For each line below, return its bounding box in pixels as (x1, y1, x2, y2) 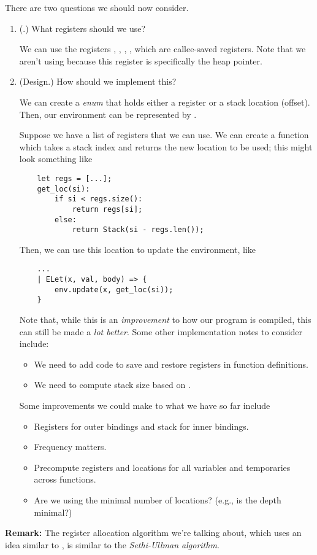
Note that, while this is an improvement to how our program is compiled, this (19, 313, 311, 326)
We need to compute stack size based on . (34, 378, 191, 391)
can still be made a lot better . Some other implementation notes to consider (19, 325, 303, 338)
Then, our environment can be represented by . (19, 107, 197, 120)
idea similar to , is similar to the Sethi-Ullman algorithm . (5, 538, 220, 551)
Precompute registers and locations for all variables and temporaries (34, 460, 291, 473)
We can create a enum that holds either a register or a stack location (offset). (19, 95, 310, 108)
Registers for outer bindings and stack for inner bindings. (34, 419, 249, 432)
